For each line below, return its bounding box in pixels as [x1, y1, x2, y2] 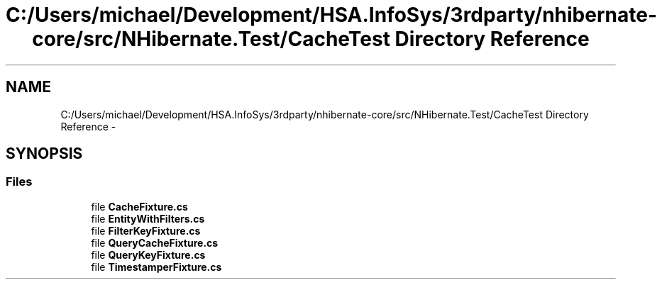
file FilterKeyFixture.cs [91, 224, 201, 237]
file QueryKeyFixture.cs [91, 248, 206, 261]
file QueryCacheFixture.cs [91, 236, 219, 249]
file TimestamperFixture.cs [91, 260, 222, 273]
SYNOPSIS [6, 145, 83, 163]
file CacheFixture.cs [91, 200, 188, 213]
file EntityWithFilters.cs [91, 212, 205, 225]
